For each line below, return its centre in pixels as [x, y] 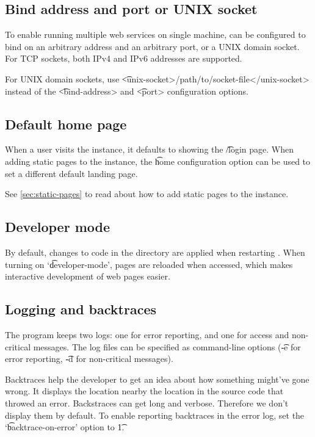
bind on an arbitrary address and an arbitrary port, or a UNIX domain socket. [152, 46]
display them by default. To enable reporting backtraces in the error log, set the [155, 415]
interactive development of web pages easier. [88, 276]
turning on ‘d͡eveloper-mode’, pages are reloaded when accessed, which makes [149, 264]
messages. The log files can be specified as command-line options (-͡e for [167, 346]
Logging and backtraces [81, 309]
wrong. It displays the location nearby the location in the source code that [144, 391]
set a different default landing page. [71, 173]
